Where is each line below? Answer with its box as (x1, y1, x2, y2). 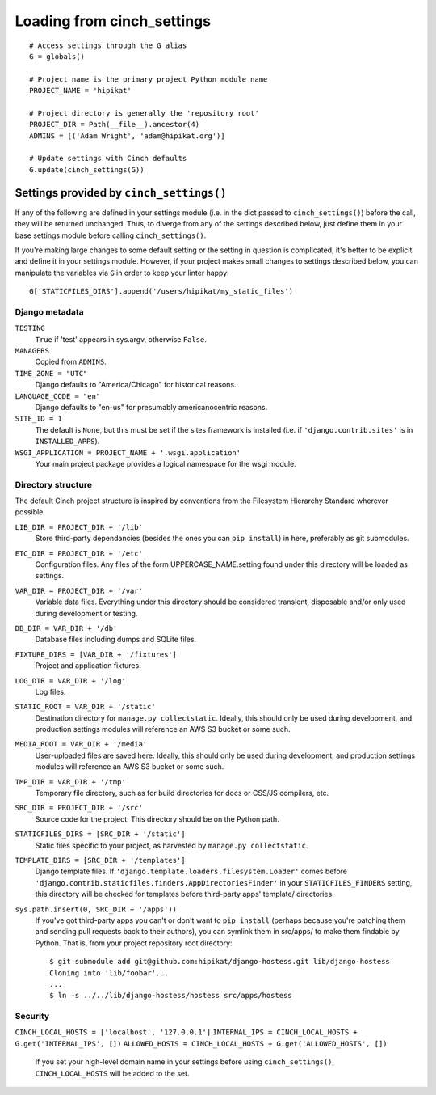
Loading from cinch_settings (15, 12, 212, 30)
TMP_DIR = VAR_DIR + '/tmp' (15, 777, 127, 786)
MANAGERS (15, 346, 50, 356)
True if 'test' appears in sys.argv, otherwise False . (35, 334, 208, 344)
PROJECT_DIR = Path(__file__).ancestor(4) (29, 120, 200, 129)
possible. (15, 507, 46, 517)
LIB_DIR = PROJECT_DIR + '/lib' (15, 522, 143, 531)
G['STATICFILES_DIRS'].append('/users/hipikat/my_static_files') (29, 287, 294, 296)
